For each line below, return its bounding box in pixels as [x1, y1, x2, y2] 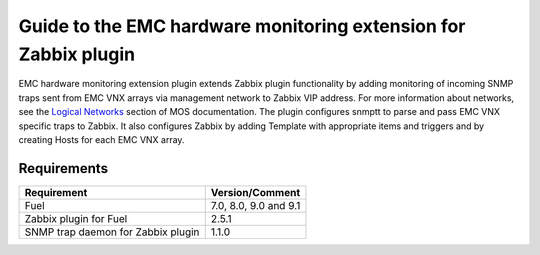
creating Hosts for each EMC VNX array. [18, 133, 185, 145]
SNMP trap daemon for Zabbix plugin [24, 225, 200, 239]
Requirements [18, 160, 109, 177]
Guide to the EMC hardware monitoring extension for [18, 15, 466, 37]
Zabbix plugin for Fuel [24, 211, 128, 225]
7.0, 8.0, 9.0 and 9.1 [210, 198, 301, 212]
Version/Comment [210, 185, 300, 199]
